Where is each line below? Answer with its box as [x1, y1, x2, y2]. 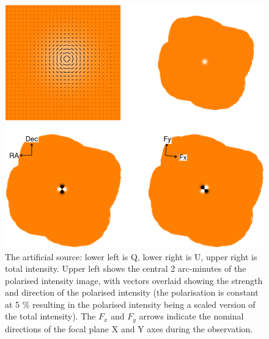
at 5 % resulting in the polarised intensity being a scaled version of [5, 297, 256, 310]
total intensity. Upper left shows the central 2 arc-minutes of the [5, 262, 246, 275]
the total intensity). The [5, 310, 96, 323]
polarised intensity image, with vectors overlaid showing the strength [5, 274, 263, 286]
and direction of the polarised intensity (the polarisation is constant [5, 286, 259, 299]
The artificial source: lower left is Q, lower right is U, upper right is [5, 250, 257, 263]
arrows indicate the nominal [139, 310, 244, 323]
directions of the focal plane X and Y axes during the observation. [5, 322, 253, 335]
